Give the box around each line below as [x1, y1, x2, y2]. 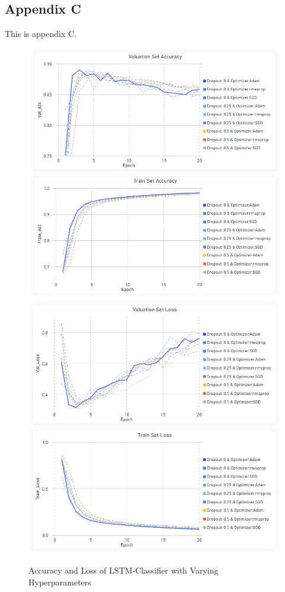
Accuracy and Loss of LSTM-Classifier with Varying [28, 564, 218, 577]
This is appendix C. [5, 27, 77, 40]
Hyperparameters [28, 575, 91, 588]
